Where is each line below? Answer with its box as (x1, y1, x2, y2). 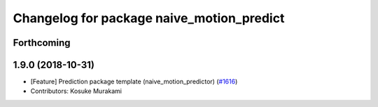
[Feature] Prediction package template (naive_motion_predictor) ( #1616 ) (30, 77, 238, 86)
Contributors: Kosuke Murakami (30, 87, 122, 95)
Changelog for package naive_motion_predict (13, 10, 285, 26)
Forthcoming (13, 37, 71, 49)
